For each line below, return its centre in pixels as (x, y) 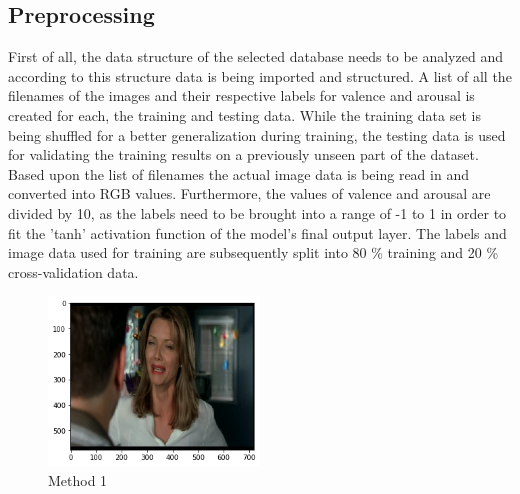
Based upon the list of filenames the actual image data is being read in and (238, 173)
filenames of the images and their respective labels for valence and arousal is (241, 95)
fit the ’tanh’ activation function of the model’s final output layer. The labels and (257, 232)
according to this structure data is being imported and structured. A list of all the (260, 75)
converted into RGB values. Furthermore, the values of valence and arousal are (249, 193)
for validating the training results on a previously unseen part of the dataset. (243, 154)
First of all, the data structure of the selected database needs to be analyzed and (255, 56)
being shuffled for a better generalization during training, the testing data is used (257, 134)
